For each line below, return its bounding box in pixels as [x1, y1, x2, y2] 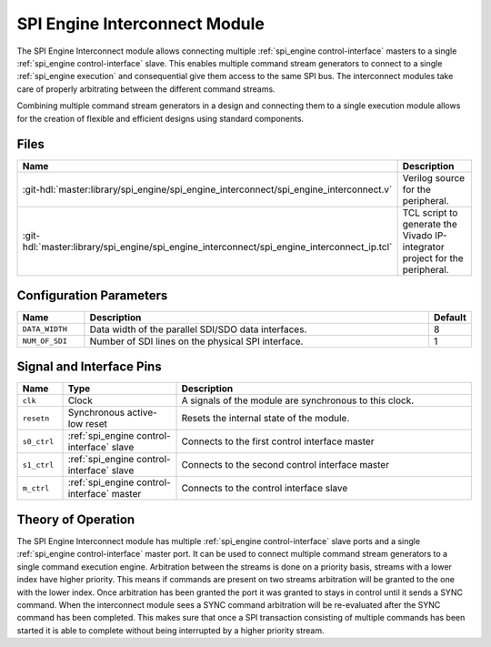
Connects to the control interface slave [181, 482, 348, 495]
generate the [402, 218, 458, 231]
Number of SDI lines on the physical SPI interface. [89, 335, 304, 348]
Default [433, 310, 467, 323]
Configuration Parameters [16, 288, 168, 303]
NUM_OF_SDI [22, 337, 68, 346]
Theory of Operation [16, 511, 135, 527]
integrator [402, 241, 445, 254]
